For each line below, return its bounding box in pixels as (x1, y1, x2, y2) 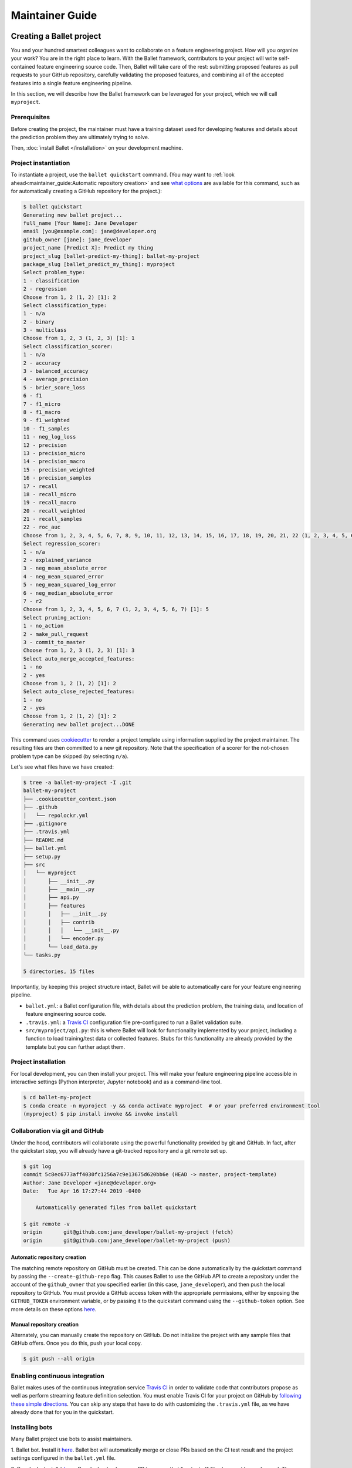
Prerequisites (11, 113, 50, 122)
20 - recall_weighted (23, 507, 86, 514)
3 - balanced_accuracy (23, 368, 89, 375)
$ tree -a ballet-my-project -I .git (23, 779, 132, 786)
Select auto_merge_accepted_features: (23, 655, 135, 662)
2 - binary (23, 318, 55, 325)
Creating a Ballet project (11, 31, 101, 41)
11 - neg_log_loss (23, 433, 76, 440)
